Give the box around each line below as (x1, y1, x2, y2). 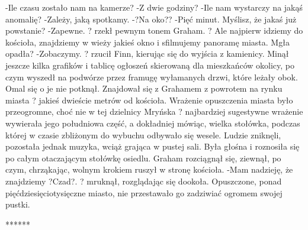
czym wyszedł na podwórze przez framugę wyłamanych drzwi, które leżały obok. (5, 70, 298, 83)
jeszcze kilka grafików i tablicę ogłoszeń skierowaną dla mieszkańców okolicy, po (5, 59, 295, 71)
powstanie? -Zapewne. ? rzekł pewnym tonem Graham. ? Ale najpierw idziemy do (5, 24, 303, 37)
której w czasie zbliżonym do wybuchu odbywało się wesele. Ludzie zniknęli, (5, 128, 281, 141)
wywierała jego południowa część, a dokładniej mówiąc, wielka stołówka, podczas (5, 116, 300, 129)
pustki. (5, 198, 30, 210)
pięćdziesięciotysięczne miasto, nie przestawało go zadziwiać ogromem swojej (5, 186, 283, 199)
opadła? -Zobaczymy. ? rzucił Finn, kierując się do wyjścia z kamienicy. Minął (5, 47, 289, 60)
